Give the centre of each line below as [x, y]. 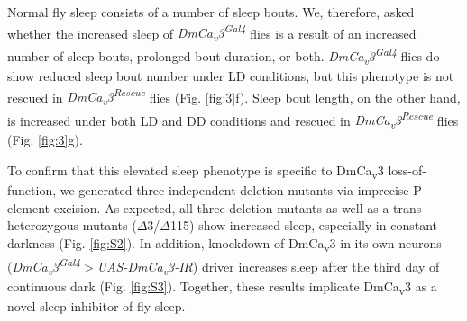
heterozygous [43, 225]
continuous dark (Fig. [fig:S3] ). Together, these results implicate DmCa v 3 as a [222, 287]
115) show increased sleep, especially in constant [304, 225]
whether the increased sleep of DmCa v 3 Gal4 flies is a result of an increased [212, 33]
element [29, 207]
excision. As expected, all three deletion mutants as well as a [221, 207]
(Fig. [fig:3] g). [45, 140]
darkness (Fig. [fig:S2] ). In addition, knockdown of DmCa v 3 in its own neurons [224, 244]
